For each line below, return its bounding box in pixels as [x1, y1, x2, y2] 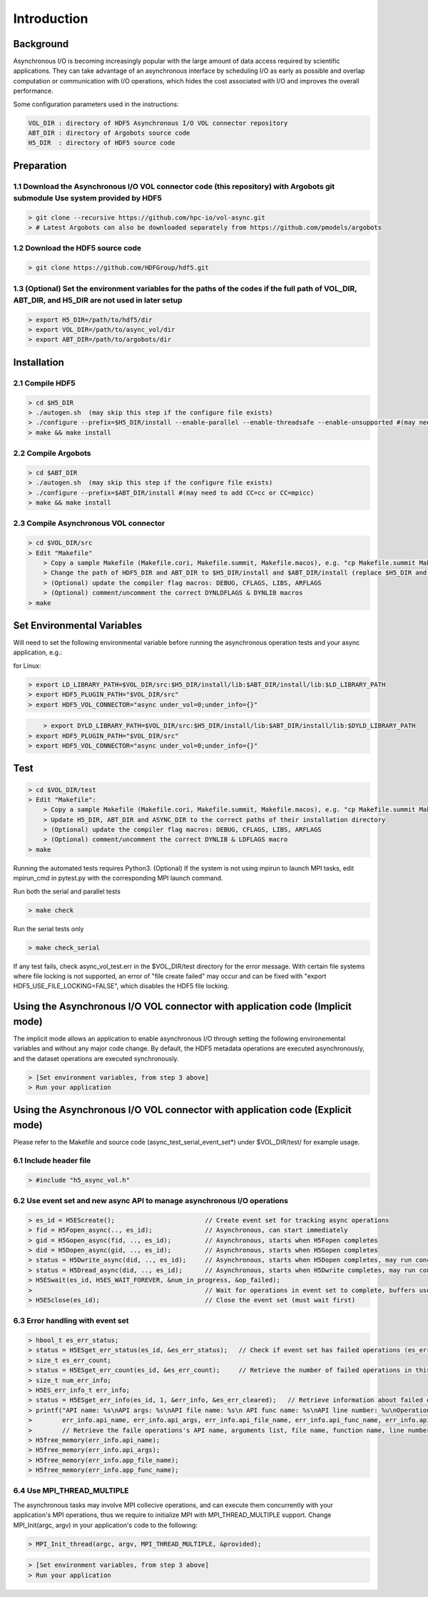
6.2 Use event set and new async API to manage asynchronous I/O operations [13, 1195, 289, 1205]
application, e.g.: [13, 648, 63, 656]
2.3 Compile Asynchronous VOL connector [13, 518, 165, 528]
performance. [13, 86, 53, 96]
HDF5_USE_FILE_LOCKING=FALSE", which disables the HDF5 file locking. [13, 982, 230, 990]
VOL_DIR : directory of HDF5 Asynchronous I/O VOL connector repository [28, 118, 288, 127]
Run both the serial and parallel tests [13, 887, 121, 896]
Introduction [13, 11, 88, 26]
